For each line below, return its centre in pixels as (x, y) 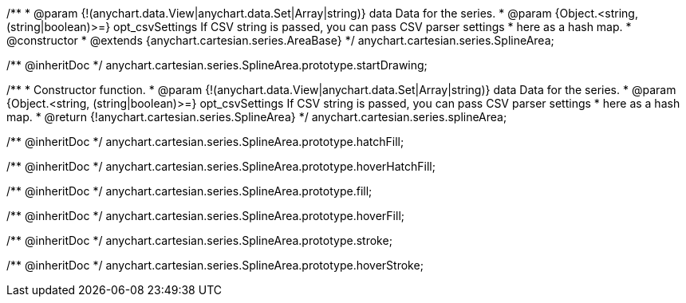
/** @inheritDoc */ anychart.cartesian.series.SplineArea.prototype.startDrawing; (217, 65)
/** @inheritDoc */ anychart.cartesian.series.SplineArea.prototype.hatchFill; (205, 142)
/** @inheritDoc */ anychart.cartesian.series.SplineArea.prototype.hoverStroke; (215, 265)
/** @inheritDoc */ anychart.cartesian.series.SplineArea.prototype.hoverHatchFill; (221, 166)
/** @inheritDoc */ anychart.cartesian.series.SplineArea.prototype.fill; (189, 191)
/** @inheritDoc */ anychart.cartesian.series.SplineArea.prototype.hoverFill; (206, 216)
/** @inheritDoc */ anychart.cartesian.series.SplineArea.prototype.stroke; (199, 240)
